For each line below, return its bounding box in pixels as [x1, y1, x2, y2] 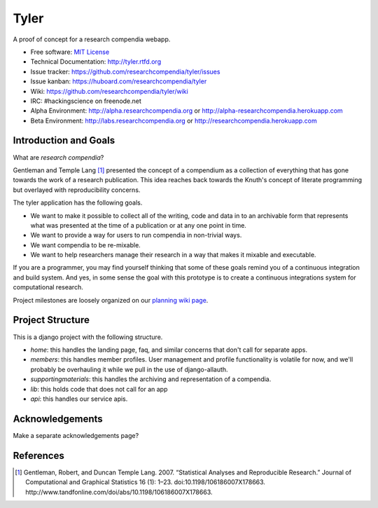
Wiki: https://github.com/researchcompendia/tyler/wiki [30, 87, 188, 95]
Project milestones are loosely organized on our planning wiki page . [13, 296, 209, 304]
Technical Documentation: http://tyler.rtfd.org [30, 57, 161, 66]
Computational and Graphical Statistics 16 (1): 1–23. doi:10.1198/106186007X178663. [25, 478, 266, 486]
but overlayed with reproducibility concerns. [13, 186, 141, 194]
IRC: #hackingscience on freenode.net [30, 97, 141, 105]
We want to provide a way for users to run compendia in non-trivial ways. [30, 231, 242, 240]
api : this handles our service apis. [30, 394, 128, 403]
